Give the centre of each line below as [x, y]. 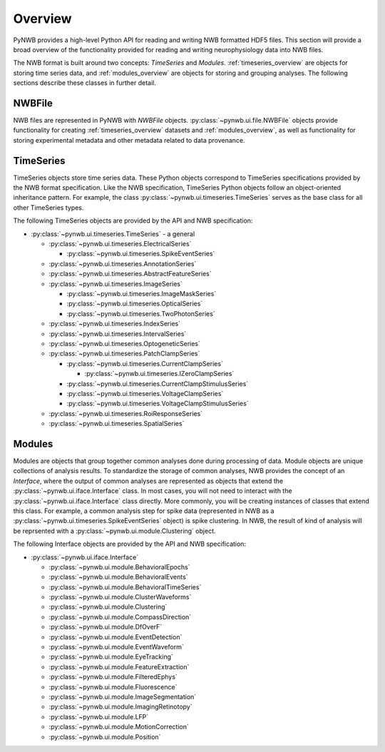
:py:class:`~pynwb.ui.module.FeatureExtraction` [119, 666]
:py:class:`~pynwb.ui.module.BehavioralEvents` [118, 577]
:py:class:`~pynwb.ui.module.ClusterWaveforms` [120, 597]
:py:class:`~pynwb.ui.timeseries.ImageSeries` [116, 284]
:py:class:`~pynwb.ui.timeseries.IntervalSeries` [118, 334]
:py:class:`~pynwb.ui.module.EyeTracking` [111, 657]
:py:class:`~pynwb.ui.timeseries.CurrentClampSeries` [145, 363]
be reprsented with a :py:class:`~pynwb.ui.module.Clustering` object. [114, 531]
